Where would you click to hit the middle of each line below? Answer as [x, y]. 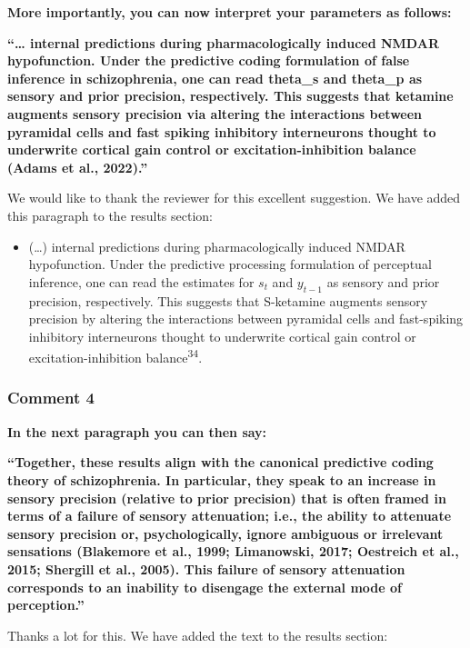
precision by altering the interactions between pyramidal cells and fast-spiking [246, 319]
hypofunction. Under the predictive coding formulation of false [209, 60]
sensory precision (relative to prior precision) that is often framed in [227, 498]
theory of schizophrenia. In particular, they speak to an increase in [222, 479]
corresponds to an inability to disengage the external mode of [205, 587]
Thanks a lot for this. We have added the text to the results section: [198, 635]
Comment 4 [51, 398]
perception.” [46, 605]
